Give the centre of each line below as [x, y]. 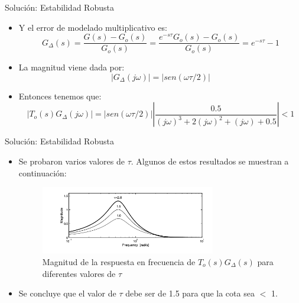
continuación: [43, 173]
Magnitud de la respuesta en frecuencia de [119, 261]
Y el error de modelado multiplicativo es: [93, 27]
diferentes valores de [79, 273]
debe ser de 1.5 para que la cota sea [190, 293]
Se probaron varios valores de [71, 161]
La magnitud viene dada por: [71, 67]
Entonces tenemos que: [60, 96]
